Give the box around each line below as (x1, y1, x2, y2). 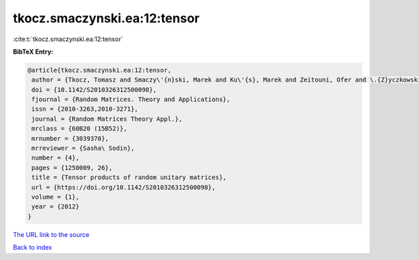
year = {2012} (31, 203, 80, 211)
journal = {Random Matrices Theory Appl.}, (31, 115, 183, 123)
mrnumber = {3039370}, (31, 135, 110, 142)
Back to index (13, 243, 52, 252)
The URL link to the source (13, 230, 90, 238)
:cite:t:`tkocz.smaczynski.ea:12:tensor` (13, 35, 124, 43)
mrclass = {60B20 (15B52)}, (31, 125, 128, 132)
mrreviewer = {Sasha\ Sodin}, (31, 144, 135, 153)
